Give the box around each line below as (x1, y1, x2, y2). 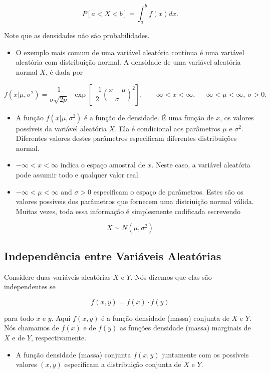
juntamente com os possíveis (162, 349, 249, 359)
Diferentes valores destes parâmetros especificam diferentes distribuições (16, 133, 237, 143)
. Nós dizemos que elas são (130, 271, 212, 282)
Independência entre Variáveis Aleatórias (4, 248, 221, 263)
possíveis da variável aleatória (16, 123, 107, 133)
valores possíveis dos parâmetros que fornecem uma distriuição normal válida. (16, 196, 254, 207)
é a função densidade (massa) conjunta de (101, 312, 229, 323)
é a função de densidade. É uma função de (84, 112, 214, 122)
